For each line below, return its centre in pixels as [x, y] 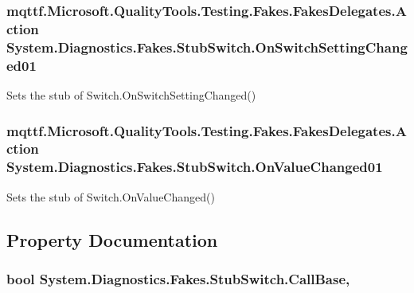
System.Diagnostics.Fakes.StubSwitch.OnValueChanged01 [195, 167]
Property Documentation [112, 239]
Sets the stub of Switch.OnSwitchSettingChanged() [131, 94]
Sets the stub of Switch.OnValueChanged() [111, 196]
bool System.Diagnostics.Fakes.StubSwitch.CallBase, [178, 278]
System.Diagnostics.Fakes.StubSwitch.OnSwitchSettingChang [207, 47]
